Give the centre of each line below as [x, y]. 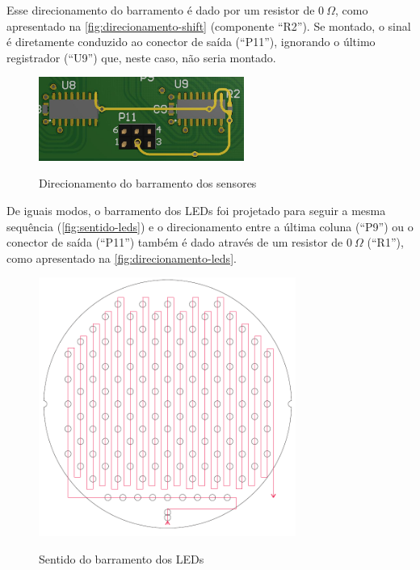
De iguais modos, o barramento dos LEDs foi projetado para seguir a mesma [196, 210]
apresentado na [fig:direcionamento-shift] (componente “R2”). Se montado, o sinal [209, 25]
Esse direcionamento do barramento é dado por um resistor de [161, 10]
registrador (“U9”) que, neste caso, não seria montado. [141, 57]
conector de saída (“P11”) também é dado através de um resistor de [175, 242]
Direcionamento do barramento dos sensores [148, 183]
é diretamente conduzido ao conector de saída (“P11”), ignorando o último [191, 42]
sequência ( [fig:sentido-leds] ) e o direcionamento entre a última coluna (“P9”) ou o [210, 226]
